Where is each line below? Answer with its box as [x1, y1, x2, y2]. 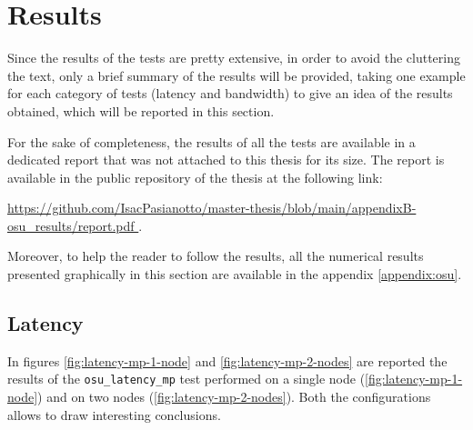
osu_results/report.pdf [7, 215, 135, 235]
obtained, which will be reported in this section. [7, 101, 275, 120]
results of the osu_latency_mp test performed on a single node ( [7, 369, 366, 388]
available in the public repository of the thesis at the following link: [7, 167, 383, 186]
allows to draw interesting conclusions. [7, 405, 221, 424]
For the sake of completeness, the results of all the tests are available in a [7, 132, 416, 151]
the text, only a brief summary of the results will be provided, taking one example [7, 65, 466, 85]
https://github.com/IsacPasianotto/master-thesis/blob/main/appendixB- [7, 198, 417, 217]
